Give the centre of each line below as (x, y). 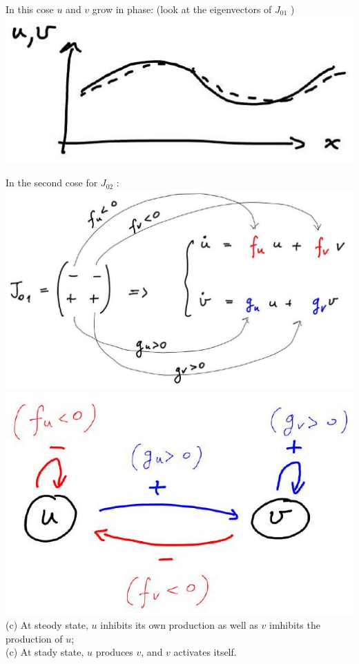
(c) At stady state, (45, 652)
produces (114, 652)
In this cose (30, 9)
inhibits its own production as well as (179, 625)
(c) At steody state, (47, 625)
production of (34, 638)
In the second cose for (52, 183)
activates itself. (205, 652)
